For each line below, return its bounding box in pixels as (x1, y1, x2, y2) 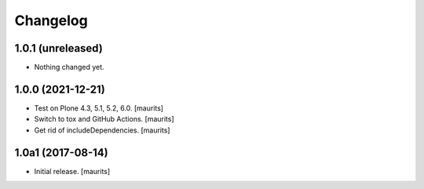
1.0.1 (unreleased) (14, 42, 104, 55)
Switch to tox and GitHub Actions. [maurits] (34, 114, 174, 124)
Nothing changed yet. (34, 63, 105, 72)
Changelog (14, 12, 88, 29)
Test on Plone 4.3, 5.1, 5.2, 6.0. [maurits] (34, 103, 164, 113)
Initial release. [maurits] (34, 166, 111, 176)
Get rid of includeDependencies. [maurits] (34, 125, 170, 135)
